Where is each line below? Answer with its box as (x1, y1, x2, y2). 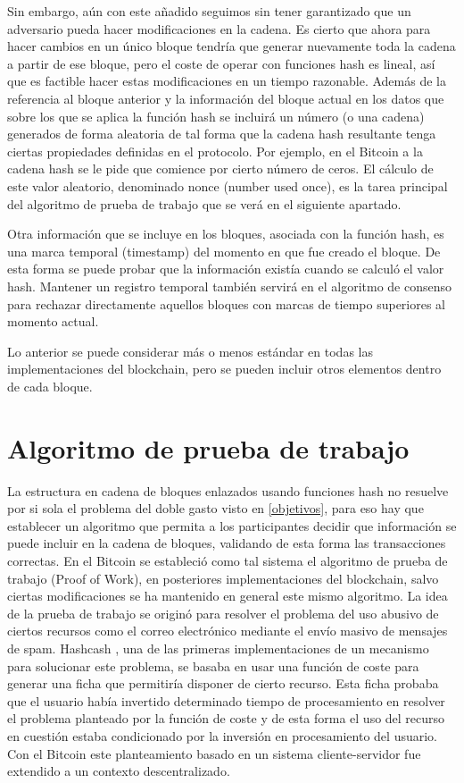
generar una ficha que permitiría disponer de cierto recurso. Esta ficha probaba (7, 674, 439, 693)
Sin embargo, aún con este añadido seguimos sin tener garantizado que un (7, 2, 411, 20)
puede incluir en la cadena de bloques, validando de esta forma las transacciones (7, 534, 446, 552)
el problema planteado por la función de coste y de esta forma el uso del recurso (7, 709, 445, 728)
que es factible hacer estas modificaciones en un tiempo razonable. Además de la (7, 72, 446, 90)
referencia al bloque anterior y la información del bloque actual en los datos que (7, 88, 444, 107)
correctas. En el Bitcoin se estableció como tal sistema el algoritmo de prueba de (7, 551, 448, 569)
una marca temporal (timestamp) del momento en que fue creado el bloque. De (7, 241, 441, 260)
